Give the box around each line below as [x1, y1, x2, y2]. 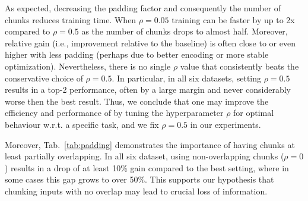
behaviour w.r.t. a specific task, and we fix [5, 118, 159, 130]
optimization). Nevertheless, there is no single [5, 59, 171, 72]
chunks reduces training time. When [5, 13, 136, 26]
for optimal [233, 106, 274, 119]
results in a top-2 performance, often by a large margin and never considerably [5, 83, 291, 96]
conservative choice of [5, 71, 83, 84]
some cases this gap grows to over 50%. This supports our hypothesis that [5, 173, 274, 186]
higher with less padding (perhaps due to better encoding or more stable [5, 48, 269, 61]
